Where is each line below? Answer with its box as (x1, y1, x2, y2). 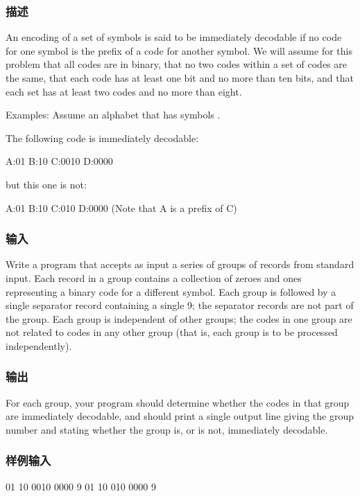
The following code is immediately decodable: (6, 130, 199, 145)
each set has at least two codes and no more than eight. (6, 84, 242, 98)
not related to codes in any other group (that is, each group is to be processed (6, 325, 338, 339)
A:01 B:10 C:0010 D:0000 (6, 154, 113, 168)
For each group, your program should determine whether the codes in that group (6, 395, 350, 409)
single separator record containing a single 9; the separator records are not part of (6, 298, 354, 312)
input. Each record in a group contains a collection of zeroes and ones (6, 270, 302, 285)
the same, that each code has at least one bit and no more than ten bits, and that (6, 71, 354, 85)
